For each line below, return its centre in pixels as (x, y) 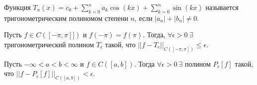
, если (144, 18)
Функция (17, 7)
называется (222, 7)
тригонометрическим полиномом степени (66, 18)
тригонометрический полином (49, 44)
